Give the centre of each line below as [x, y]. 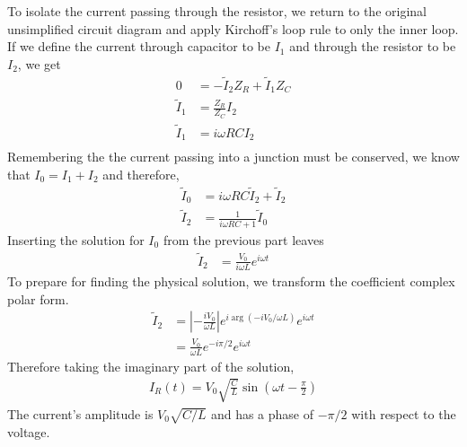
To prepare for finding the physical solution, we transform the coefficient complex [231, 280]
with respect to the [404, 413]
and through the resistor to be [373, 46]
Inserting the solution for [76, 239]
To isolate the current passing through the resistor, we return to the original [217, 11]
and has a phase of [262, 413]
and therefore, [141, 174]
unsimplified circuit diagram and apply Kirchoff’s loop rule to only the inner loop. [233, 28]
